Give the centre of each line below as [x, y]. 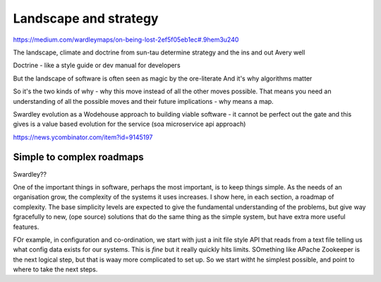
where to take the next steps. [55, 269]
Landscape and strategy [86, 18]
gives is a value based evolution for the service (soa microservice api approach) [129, 124]
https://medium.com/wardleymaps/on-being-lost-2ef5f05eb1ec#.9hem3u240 [126, 40]
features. [26, 227]
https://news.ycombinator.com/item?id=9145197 [83, 137]
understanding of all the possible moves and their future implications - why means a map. [144, 101]
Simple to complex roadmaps [78, 157]
